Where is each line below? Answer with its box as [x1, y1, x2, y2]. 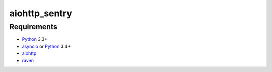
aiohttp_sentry [9, 8, 73, 19]
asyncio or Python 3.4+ [22, 43, 71, 49]
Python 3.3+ [22, 36, 48, 42]
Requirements [9, 22, 58, 31]
